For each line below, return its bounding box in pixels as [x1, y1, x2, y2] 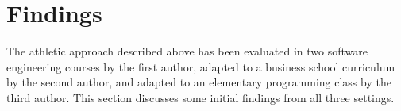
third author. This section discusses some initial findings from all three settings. [6, 89, 395, 105]
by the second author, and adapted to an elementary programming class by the [6, 74, 391, 90]
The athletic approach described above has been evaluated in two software [6, 43, 368, 59]
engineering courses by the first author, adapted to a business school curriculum [6, 58, 395, 75]
